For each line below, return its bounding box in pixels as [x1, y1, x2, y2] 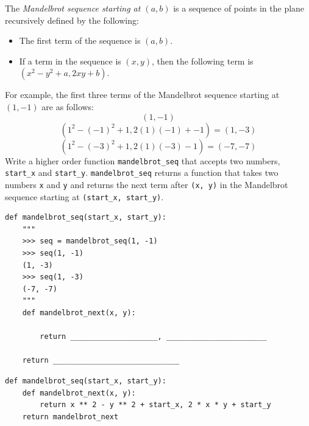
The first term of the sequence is [19, 34, 141, 47]
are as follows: [41, 100, 94, 113]
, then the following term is [152, 54, 254, 67]
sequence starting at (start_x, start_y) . [5, 190, 164, 203]
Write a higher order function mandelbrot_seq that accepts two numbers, [5, 154, 280, 167]
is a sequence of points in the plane [173, 2, 305, 14]
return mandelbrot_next [22, 412, 119, 421]
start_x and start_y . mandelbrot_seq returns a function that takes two [5, 166, 279, 179]
